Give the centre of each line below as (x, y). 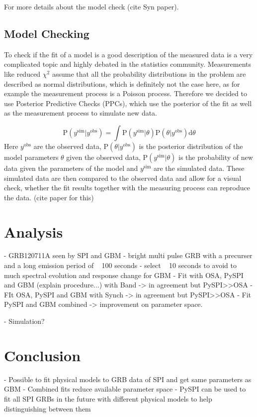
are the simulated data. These (199, 168)
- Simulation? (24, 321)
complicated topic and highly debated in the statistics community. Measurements (128, 64)
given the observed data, (103, 157)
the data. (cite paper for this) (49, 197)
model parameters (31, 157)
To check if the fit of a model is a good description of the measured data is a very (128, 54)
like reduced (22, 73)
